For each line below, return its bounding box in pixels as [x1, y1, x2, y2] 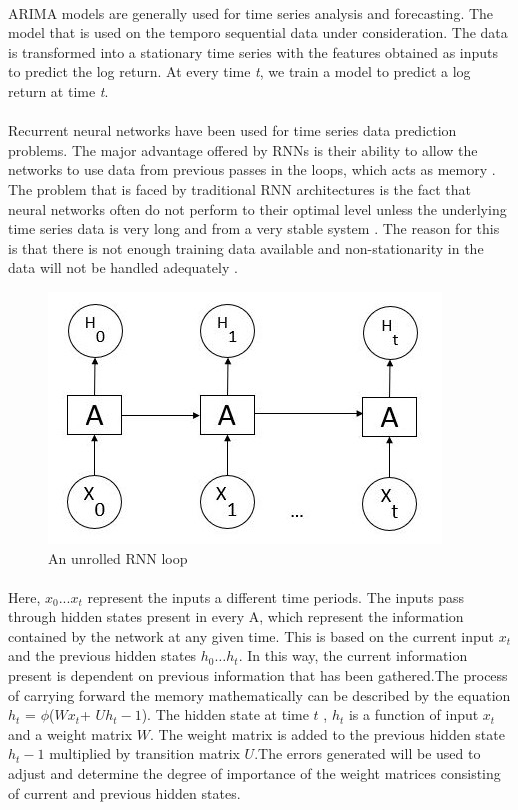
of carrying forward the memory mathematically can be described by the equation [8, 684, 511, 705]
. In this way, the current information [238, 645, 468, 666]
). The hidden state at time [141, 704, 309, 725]
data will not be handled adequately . [8, 257, 238, 278]
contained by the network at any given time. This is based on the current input [8, 625, 495, 646]
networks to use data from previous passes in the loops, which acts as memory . [8, 159, 496, 180]
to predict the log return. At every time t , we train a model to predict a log [8, 61, 471, 82]
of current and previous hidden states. [8, 782, 241, 803]
